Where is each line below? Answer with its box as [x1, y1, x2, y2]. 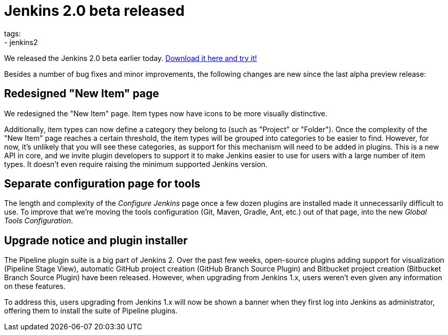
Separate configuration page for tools [4, 177, 201, 191]
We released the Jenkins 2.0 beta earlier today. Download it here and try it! [4, 53, 257, 62]
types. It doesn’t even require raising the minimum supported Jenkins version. [4, 159, 268, 169]
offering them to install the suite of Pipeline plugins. [4, 306, 178, 316]
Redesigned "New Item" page [4, 87, 159, 100]
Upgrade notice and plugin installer [4, 234, 188, 247]
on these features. [4, 282, 66, 291]
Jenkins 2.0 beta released [4, 2, 185, 19]
